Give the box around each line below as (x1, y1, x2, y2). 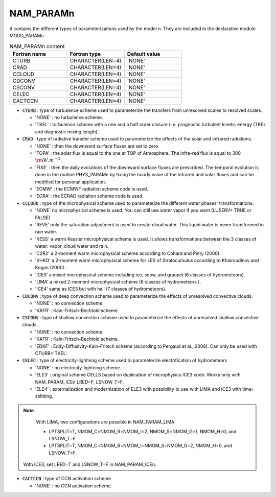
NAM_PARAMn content (9, 42, 65, 50)
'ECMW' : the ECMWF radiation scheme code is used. (35, 186, 148, 192)
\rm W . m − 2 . (35, 156, 62, 163)
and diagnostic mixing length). (35, 128, 99, 135)
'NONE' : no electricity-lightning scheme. (35, 364, 122, 370)
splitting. (35, 393, 54, 399)
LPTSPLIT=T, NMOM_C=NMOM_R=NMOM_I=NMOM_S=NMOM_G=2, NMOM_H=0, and (49, 442, 233, 449)
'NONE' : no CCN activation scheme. (35, 483, 112, 489)
